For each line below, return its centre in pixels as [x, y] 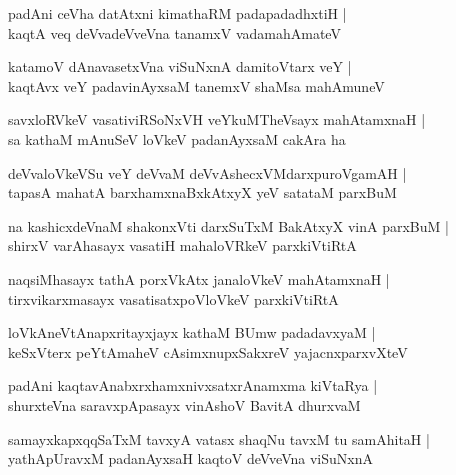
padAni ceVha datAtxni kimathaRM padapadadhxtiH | [177, 13]
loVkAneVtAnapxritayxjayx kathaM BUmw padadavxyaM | [192, 332]
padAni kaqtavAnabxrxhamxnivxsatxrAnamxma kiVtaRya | [193, 385]
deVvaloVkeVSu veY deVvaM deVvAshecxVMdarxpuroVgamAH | [207, 172]
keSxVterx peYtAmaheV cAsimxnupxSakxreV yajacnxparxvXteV [208, 351]
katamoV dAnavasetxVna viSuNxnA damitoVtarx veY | [180, 66]
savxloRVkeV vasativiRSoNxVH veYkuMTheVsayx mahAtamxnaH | [217, 119]
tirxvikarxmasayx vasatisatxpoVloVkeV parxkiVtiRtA [173, 298]
